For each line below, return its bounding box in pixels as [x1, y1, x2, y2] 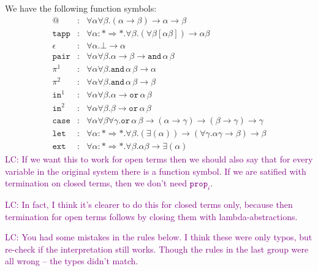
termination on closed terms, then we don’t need [5, 177, 187, 189]
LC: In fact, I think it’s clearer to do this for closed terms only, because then [5, 198, 293, 211]
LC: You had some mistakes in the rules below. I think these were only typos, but [5, 231, 312, 243]
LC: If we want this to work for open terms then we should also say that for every [5, 153, 313, 166]
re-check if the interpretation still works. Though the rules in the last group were [5, 242, 309, 255]
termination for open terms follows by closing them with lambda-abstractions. [5, 210, 298, 223]
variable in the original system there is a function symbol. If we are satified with [5, 164, 306, 177]
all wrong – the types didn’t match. [5, 254, 138, 267]
